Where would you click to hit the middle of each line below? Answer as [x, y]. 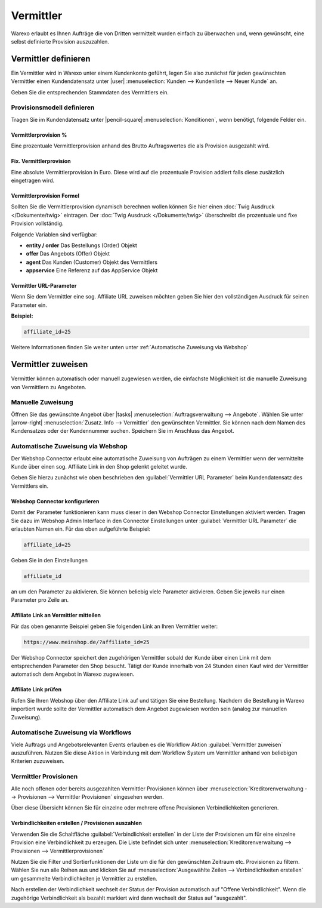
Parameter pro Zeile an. [40, 600]
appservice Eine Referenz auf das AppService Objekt [92, 270]
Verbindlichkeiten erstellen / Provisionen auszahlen [77, 823]
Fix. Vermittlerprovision [41, 161]
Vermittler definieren [51, 59]
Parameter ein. [29, 305]
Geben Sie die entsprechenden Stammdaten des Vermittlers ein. [90, 92]
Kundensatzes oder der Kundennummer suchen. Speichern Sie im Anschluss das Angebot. [123, 431]
